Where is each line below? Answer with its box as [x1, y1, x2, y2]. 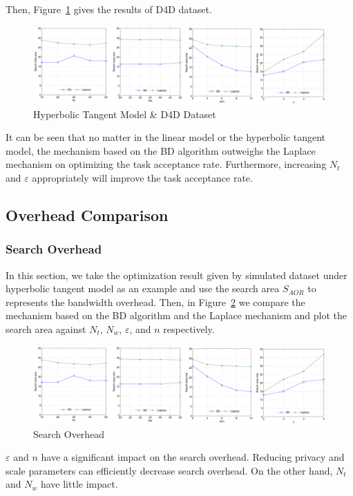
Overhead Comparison [6, 204, 169, 225]
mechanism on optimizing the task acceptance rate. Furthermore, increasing [6, 157, 327, 171]
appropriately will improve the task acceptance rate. [32, 171, 253, 185]
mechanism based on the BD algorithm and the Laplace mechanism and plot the [6, 308, 347, 323]
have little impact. [40, 477, 118, 491]
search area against [6, 321, 86, 336]
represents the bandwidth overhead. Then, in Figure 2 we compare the [6, 294, 305, 309]
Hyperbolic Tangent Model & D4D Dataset [33, 106, 216, 121]
